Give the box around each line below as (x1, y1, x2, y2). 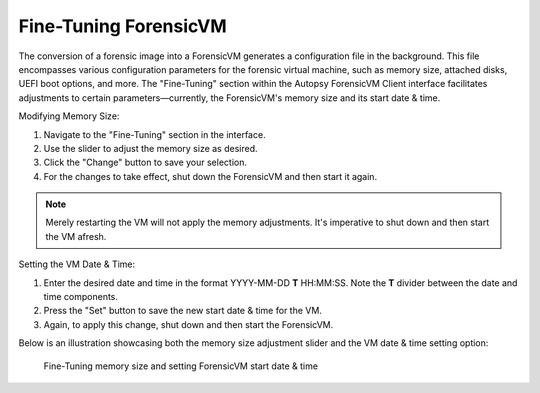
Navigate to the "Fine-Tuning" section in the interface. (43, 128, 266, 140)
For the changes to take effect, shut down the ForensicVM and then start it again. (43, 170, 378, 182)
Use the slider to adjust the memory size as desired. (43, 142, 259, 154)
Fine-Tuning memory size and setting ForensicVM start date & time (43, 360, 319, 372)
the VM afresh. (45, 230, 107, 242)
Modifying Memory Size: (18, 110, 120, 122)
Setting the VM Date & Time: (18, 258, 136, 270)
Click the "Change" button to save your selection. (43, 156, 247, 169)
